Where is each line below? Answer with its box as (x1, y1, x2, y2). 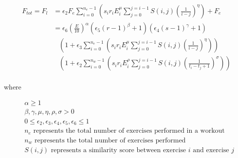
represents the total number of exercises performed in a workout (33, 127, 225, 135)
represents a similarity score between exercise (51, 147, 186, 154)
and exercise (193, 147, 229, 154)
